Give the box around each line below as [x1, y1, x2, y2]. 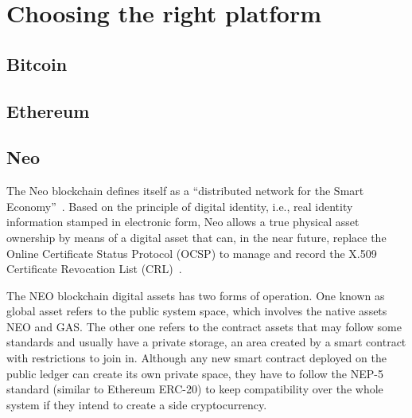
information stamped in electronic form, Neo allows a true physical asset [6, 213, 360, 230]
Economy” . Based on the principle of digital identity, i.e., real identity [6, 197, 353, 214]
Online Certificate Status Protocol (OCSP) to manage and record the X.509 [6, 244, 377, 261]
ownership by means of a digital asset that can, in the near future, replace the [6, 229, 387, 245]
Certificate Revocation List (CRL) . [6, 260, 182, 277]
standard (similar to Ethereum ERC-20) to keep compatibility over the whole [6, 381, 383, 397]
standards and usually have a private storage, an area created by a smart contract [6, 334, 406, 350]
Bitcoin [6, 51, 68, 76]
